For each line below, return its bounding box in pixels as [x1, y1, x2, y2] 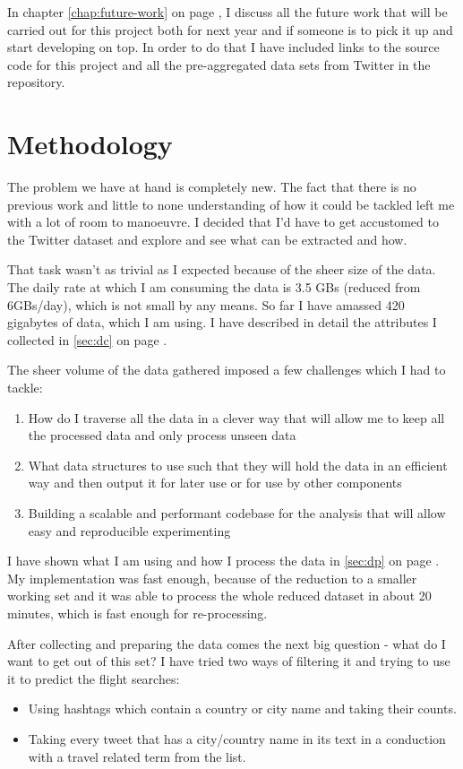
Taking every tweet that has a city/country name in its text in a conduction [28, 729, 446, 747]
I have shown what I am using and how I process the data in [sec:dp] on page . [7, 551, 440, 570]
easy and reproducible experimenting [28, 521, 231, 540]
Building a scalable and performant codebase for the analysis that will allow [28, 504, 446, 522]
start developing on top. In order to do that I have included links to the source [7, 38, 440, 56]
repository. [7, 73, 65, 91]
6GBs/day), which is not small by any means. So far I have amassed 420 [7, 295, 405, 314]
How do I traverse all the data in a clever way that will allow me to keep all [28, 408, 445, 427]
